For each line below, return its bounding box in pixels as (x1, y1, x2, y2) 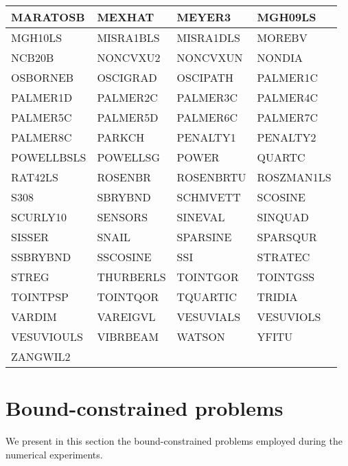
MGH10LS (11, 30, 62, 45)
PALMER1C (257, 69, 318, 85)
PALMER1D (11, 89, 73, 105)
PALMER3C (176, 89, 238, 105)
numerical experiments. (5, 447, 103, 461)
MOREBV (257, 30, 308, 45)
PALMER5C (11, 109, 72, 125)
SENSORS (97, 209, 148, 225)
